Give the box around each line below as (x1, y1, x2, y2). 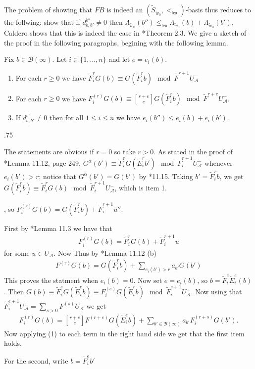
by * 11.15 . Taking (139, 171, 193, 181)
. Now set (133, 275, 162, 285)
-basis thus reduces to (185, 4, 252, 14)
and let (108, 54, 130, 64)
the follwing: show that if (4, 17, 80, 27)
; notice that (39, 171, 76, 181)
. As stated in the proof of (153, 146, 233, 156)
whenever (204, 158, 233, 168)
